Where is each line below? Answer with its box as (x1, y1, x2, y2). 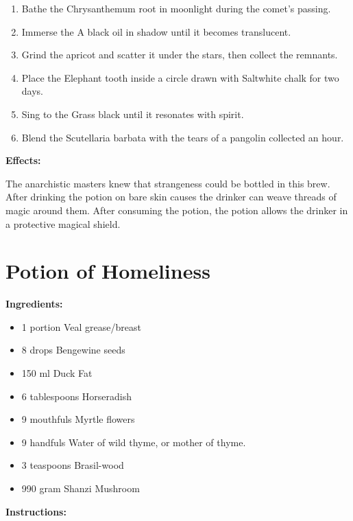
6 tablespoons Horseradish (21, 389, 132, 403)
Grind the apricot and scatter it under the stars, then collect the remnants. (21, 47, 338, 62)
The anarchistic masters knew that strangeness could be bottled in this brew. (5, 176, 330, 190)
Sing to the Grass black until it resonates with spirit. (21, 106, 244, 121)
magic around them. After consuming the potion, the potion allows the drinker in (5, 202, 348, 217)
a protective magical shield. (5, 216, 121, 231)
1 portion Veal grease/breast (21, 319, 141, 334)
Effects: (5, 153, 41, 167)
